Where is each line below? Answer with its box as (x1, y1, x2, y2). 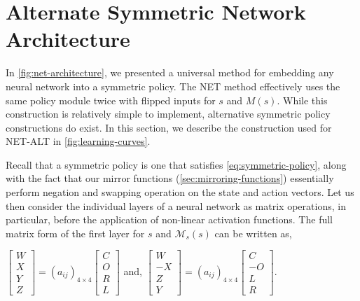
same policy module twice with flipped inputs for (6, 92, 216, 107)
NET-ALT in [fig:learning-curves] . (6, 134, 151, 148)
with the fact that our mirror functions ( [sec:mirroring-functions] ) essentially (6, 171, 334, 185)
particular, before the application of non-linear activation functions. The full (6, 212, 333, 227)
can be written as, (214, 225, 292, 240)
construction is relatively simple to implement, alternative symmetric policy (6, 106, 331, 121)
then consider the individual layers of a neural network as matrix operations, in (6, 198, 346, 213)
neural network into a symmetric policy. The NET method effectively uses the (6, 78, 340, 93)
